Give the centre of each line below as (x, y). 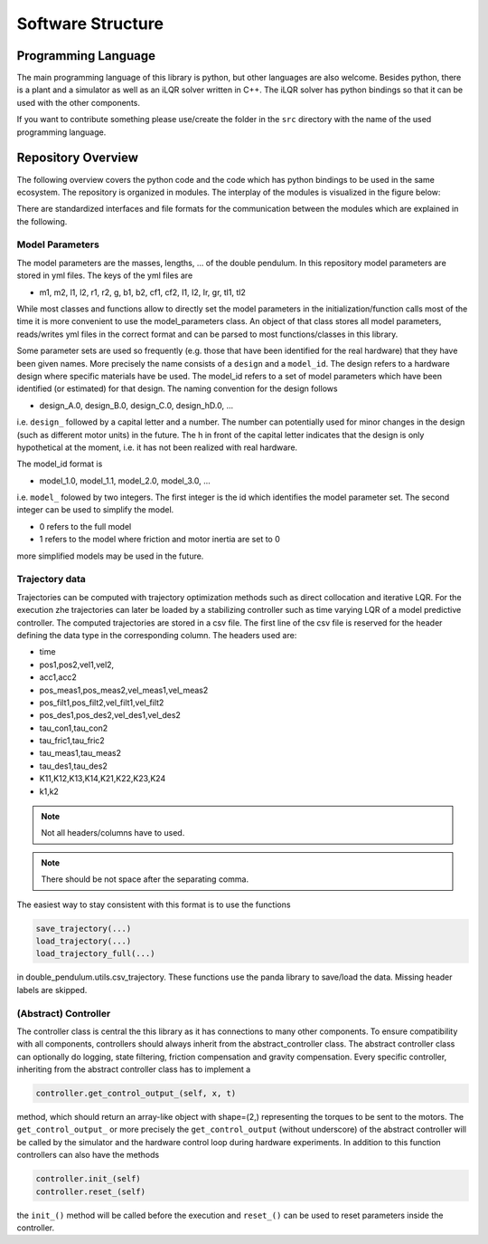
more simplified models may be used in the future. (110, 556)
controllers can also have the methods (88, 1155)
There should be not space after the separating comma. (145, 879)
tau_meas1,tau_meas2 (80, 753)
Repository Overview (78, 158)
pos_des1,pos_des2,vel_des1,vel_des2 (110, 715)
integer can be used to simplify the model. (95, 510)
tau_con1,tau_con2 (74, 728)
